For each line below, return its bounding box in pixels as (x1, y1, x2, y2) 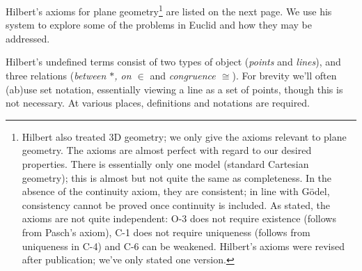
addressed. (6, 31, 50, 45)
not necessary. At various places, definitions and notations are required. (6, 95, 310, 110)
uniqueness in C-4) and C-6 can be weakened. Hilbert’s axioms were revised (22, 238, 345, 253)
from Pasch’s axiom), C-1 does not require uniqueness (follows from (22, 224, 310, 239)
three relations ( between (6, 68, 107, 83)
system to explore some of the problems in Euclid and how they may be (6, 17, 312, 32)
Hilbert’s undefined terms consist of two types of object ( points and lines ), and (6, 54, 341, 69)
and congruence (150, 68, 216, 83)
